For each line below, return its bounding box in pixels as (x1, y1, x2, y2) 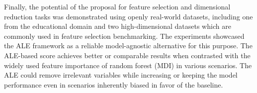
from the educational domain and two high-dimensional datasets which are (4, 21, 231, 31)
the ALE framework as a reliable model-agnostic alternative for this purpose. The (4, 40, 253, 51)
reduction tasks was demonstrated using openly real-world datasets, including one (4, 11, 253, 21)
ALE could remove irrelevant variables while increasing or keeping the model (4, 70, 238, 80)
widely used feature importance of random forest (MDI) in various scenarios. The (4, 60, 252, 70)
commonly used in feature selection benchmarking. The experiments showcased (4, 30, 245, 41)
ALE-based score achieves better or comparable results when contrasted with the (4, 50, 251, 60)
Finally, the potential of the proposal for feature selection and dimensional (4, 1, 231, 11)
